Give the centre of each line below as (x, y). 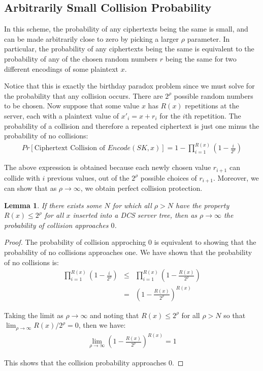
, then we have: (102, 325)
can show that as (30, 188)
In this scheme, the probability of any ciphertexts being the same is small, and (126, 29)
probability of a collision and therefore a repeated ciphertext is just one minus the (132, 125)
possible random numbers (213, 95)
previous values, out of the (88, 177)
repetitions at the (212, 106)
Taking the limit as (34, 315)
